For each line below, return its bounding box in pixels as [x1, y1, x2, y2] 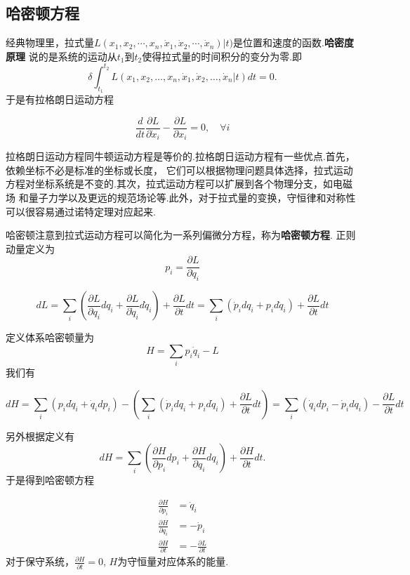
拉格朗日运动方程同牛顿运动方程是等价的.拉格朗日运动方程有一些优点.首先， [6, 149, 355, 164]
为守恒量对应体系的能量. [117, 554, 229, 569]
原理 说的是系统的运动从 [6, 48, 117, 63]
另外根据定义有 [6, 428, 74, 443]
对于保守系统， [6, 554, 74, 569]
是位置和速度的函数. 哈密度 [233, 35, 354, 50]
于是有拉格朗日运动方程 [6, 92, 114, 107]
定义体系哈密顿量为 [6, 330, 94, 345]
